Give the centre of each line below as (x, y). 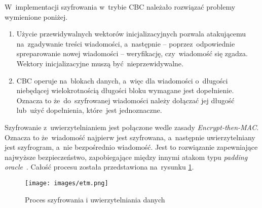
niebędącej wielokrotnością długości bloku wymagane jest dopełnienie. (125, 90)
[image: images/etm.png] (67, 183)
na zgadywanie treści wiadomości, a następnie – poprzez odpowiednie (126, 43)
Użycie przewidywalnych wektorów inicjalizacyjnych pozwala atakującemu (131, 34)
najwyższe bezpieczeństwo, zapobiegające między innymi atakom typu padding (126, 157)
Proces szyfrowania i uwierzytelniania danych (95, 199)
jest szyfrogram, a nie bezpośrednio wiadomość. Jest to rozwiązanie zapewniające (131, 147)
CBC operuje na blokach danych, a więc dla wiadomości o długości (122, 80)
